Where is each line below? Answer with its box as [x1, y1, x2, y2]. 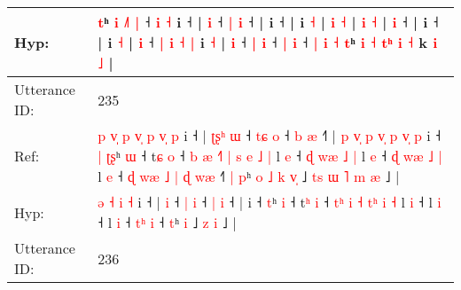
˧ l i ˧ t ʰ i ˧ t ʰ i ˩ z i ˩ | [98, 212, 237, 232]
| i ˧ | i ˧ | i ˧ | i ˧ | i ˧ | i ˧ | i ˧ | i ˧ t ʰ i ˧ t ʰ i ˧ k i [98, 32, 438, 52]
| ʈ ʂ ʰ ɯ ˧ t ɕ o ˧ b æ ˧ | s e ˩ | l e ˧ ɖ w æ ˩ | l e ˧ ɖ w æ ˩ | [98, 145, 442, 166]
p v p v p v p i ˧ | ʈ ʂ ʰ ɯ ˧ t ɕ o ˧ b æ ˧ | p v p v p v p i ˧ [98, 125, 441, 145]
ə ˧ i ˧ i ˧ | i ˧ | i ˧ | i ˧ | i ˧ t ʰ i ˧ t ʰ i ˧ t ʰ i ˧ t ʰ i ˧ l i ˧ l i [98, 192, 441, 212]
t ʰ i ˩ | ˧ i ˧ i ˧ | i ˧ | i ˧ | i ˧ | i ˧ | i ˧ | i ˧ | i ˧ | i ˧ [98, 12, 439, 32]
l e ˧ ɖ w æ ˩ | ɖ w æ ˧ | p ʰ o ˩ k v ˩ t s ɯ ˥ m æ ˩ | [98, 166, 400, 186]
